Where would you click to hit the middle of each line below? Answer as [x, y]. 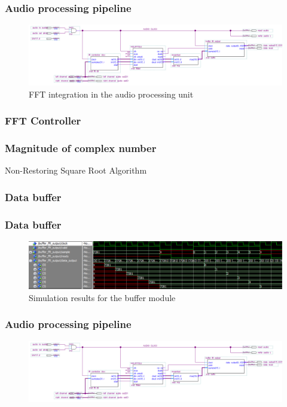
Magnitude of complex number [81, 148]
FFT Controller [43, 121]
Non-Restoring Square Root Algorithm [76, 170]
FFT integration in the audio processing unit [111, 94]
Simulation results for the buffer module [102, 297]
